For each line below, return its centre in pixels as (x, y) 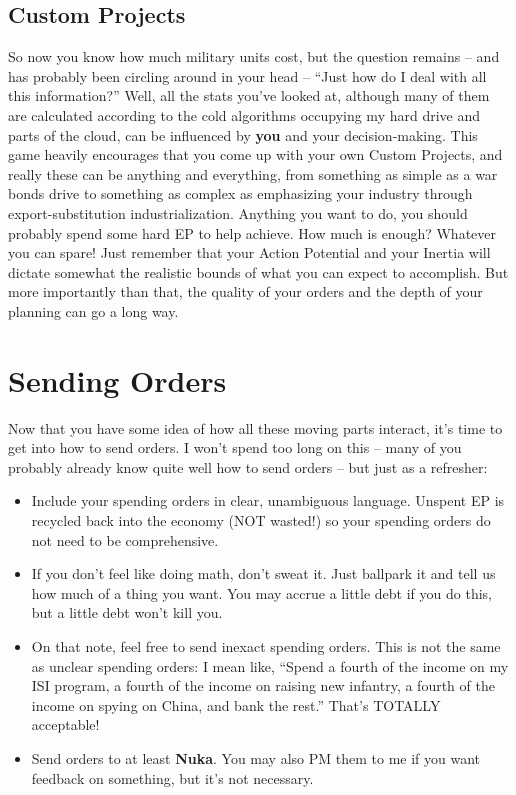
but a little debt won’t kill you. (127, 612)
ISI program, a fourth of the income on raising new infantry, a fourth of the (263, 685)
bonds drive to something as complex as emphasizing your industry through (240, 193)
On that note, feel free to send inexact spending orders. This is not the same (266, 645)
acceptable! (65, 724)
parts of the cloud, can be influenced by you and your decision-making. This (243, 134)
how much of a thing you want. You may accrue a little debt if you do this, (261, 592)
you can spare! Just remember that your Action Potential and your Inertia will (249, 252)
